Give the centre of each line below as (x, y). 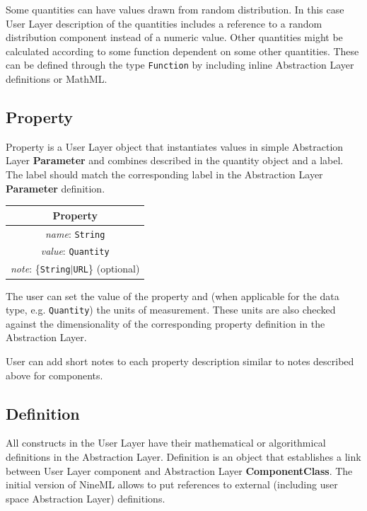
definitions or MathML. (57, 79)
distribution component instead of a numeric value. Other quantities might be (174, 37)
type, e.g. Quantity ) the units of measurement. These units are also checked (171, 310)
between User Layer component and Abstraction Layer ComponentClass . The (179, 470)
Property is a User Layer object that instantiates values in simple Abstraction (175, 146)
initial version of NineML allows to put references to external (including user (172, 484)
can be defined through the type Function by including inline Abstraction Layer (180, 65)
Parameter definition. (56, 188)
